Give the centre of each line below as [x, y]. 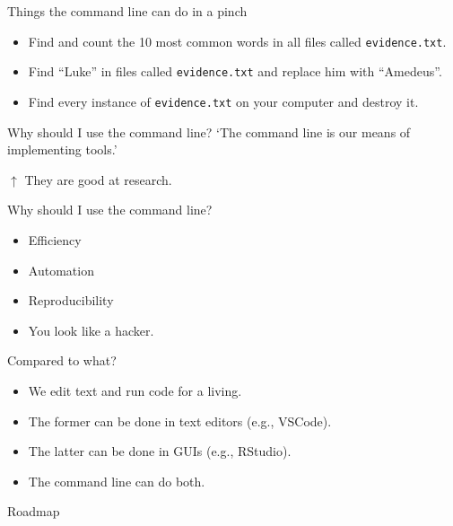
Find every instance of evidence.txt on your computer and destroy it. [223, 101]
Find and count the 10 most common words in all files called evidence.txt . [237, 41]
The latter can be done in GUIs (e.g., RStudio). [160, 451]
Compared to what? [62, 360]
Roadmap [34, 511]
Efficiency [55, 239]
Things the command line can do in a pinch [127, 11]
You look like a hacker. [91, 330]
